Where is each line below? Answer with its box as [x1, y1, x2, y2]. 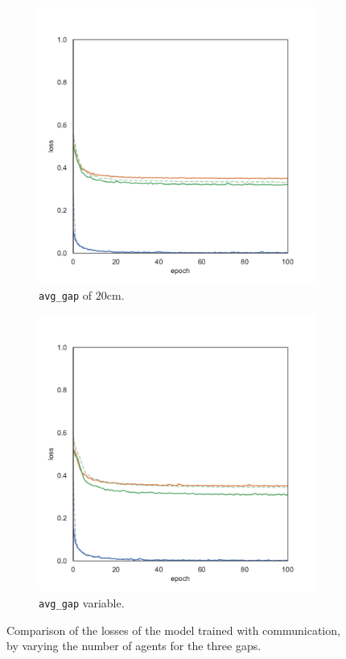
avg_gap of [39, 286, 93, 303]
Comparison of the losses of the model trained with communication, [6, 621, 340, 638]
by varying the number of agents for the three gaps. [6, 637, 262, 654]
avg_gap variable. [39, 594, 125, 611]
